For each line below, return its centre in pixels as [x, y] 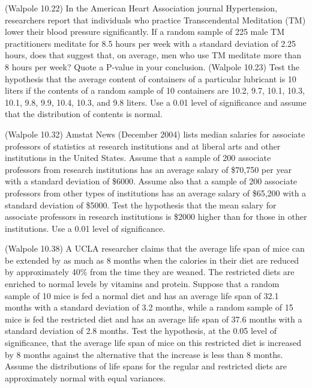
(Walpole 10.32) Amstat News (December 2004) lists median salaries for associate [155, 134]
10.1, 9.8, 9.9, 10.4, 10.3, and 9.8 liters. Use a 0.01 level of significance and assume [156, 102]
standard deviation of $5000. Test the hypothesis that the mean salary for [141, 205]
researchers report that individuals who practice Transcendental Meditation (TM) [155, 20]
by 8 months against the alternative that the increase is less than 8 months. [144, 354]
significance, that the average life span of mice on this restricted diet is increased [153, 343]
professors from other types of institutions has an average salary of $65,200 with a [156, 192]
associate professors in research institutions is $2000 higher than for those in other [156, 217]
